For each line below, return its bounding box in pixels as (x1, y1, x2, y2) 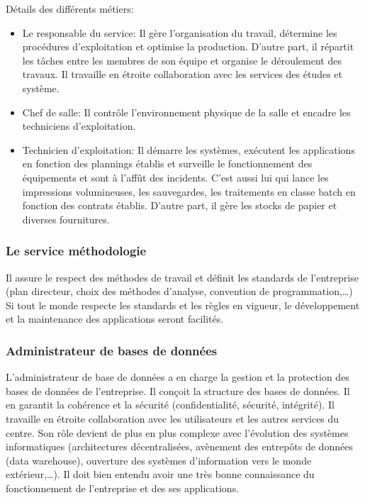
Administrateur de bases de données (6, 341, 218, 359)
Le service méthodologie (6, 242, 147, 260)
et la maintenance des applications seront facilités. (6, 311, 224, 326)
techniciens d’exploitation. (22, 118, 136, 133)
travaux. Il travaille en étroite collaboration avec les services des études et (22, 67, 343, 82)
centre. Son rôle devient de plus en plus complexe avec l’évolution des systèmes (6, 425, 349, 440)
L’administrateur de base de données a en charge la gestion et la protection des (6, 370, 349, 384)
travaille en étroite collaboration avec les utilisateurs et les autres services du (6, 411, 339, 426)
